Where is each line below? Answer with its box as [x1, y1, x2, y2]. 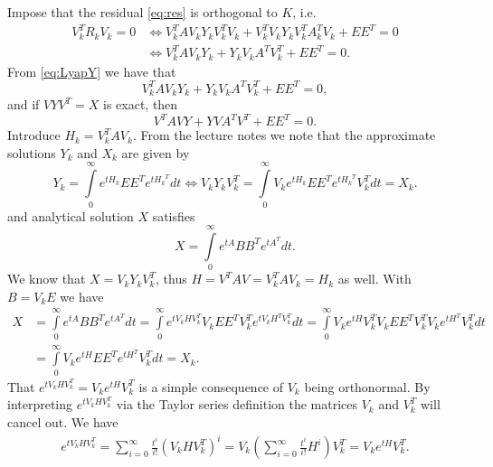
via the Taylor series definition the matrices [116, 395, 358, 414]
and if [7, 95, 40, 114]
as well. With [337, 269, 412, 288]
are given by [121, 143, 190, 162]
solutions [7, 143, 56, 162]
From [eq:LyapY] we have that [7, 61, 176, 80]
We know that [7, 269, 86, 288]
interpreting [7, 395, 73, 414]
